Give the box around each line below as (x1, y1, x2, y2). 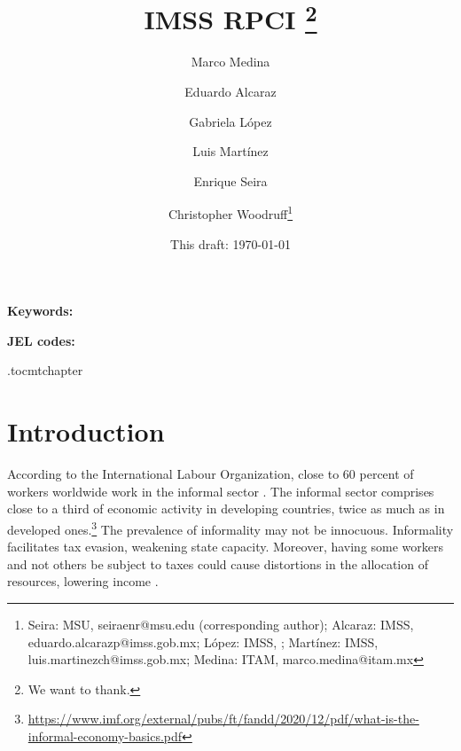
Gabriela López (189, 112, 272, 130)
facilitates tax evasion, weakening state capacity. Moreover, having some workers (7, 537, 444, 556)
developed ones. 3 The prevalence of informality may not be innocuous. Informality (7, 517, 454, 538)
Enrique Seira (193, 171, 268, 190)
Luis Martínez (192, 142, 269, 160)
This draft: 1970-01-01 (170, 234, 291, 253)
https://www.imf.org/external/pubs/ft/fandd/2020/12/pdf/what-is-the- (27, 709, 419, 728)
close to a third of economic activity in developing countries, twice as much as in (7, 499, 445, 518)
